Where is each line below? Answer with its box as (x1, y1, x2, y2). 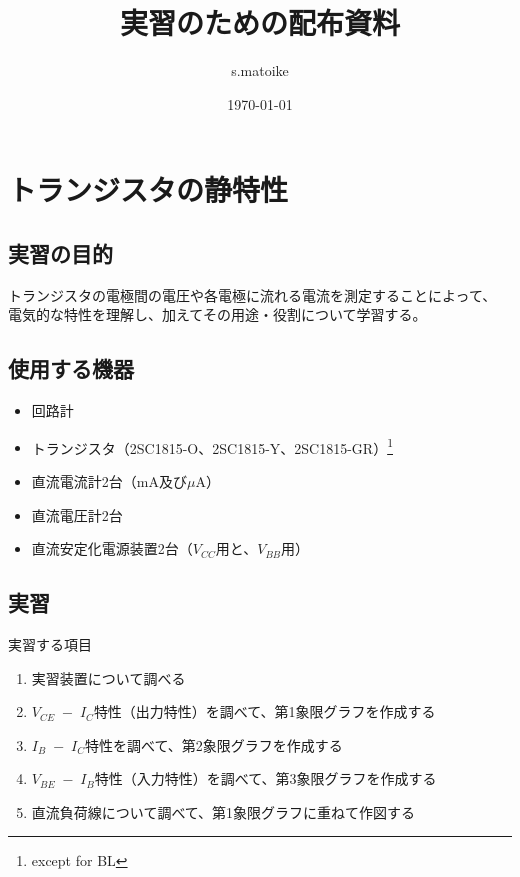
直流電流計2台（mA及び (31, 470, 187, 491)
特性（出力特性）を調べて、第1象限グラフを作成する (93, 701, 436, 722)
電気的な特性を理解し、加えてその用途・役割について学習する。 (8, 304, 427, 325)
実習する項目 (8, 633, 92, 654)
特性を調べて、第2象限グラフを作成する (85, 734, 343, 755)
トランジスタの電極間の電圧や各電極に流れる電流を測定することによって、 (8, 284, 497, 305)
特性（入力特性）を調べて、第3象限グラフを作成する (94, 768, 437, 789)
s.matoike (231, 60, 289, 81)
